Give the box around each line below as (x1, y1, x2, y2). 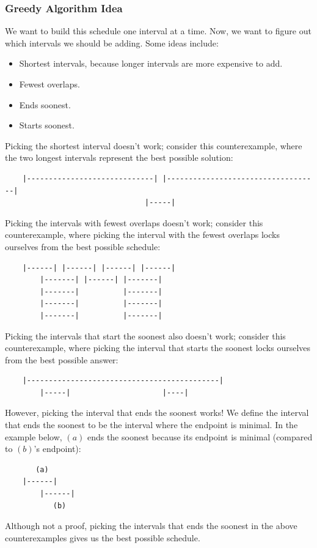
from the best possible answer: (5, 353, 118, 366)
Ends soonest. (19, 98, 71, 111)
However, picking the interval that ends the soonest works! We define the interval (5, 406, 309, 419)
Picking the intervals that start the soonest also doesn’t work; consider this (5, 329, 286, 342)
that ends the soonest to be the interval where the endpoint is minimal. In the (5, 418, 298, 431)
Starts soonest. (19, 119, 75, 131)
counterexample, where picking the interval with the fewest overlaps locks (5, 228, 280, 241)
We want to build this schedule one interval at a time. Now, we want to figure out (5, 24, 312, 37)
